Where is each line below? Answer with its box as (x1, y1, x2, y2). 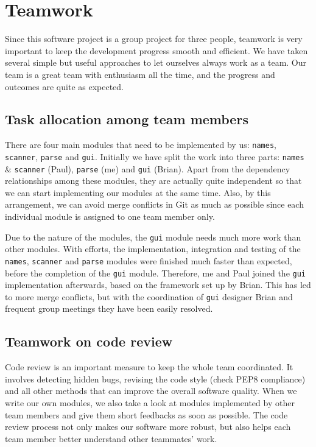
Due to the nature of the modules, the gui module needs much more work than (5, 230, 301, 243)
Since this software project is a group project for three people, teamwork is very (5, 32, 303, 45)
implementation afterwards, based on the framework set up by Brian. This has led (5, 278, 311, 291)
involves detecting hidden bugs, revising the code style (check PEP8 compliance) (5, 372, 306, 385)
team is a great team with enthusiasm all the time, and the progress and (5, 68, 275, 80)
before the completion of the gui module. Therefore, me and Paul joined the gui (5, 266, 306, 279)
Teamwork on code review (5, 332, 173, 351)
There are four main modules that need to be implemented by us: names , (5, 138, 276, 151)
